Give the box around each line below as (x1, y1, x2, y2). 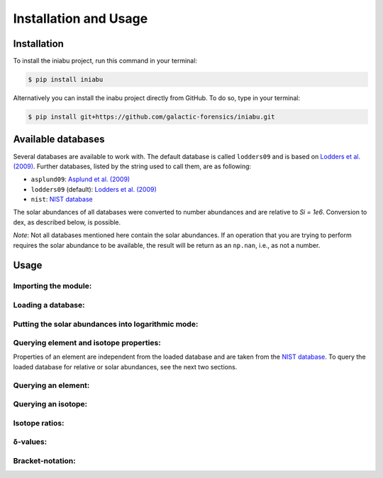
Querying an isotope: (13, 399, 88, 409)
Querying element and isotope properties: (13, 338, 161, 348)
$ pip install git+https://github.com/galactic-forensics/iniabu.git (28, 113, 275, 121)
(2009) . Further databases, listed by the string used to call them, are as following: (13, 162, 252, 170)
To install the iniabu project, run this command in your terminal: (13, 57, 198, 65)
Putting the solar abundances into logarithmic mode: (13, 319, 199, 329)
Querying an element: (13, 380, 90, 390)
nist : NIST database (30, 195, 93, 204)
